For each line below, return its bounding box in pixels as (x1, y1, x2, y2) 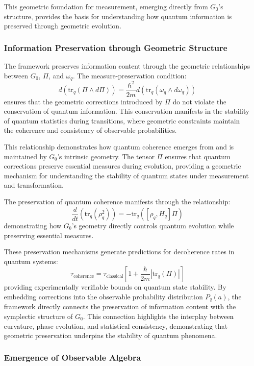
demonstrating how (4, 220, 62, 231)
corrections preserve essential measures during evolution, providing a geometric (4, 161, 241, 171)
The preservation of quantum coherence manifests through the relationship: (4, 196, 230, 206)
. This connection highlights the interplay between (83, 311, 234, 321)
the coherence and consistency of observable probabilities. (4, 125, 177, 135)
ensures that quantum (165, 151, 231, 161)
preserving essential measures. (4, 230, 94, 240)
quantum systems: (4, 256, 58, 266)
